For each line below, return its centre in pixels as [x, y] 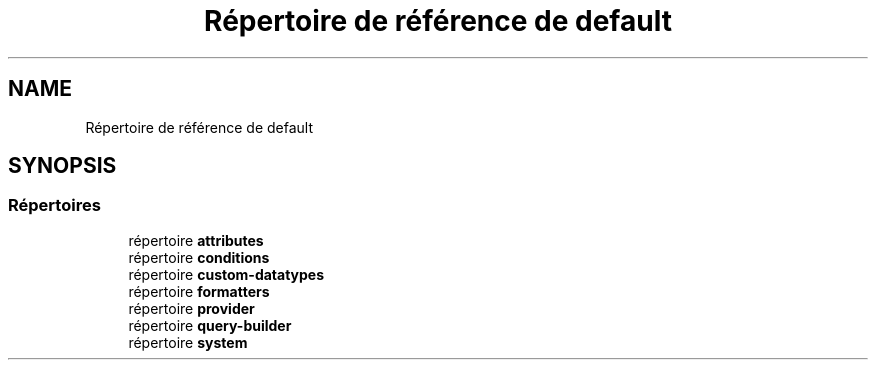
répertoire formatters [199, 291]
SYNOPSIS [62, 166]
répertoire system [188, 342]
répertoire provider [191, 308]
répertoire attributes [196, 240]
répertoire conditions [199, 257]
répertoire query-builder [210, 325]
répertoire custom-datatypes [226, 274]
